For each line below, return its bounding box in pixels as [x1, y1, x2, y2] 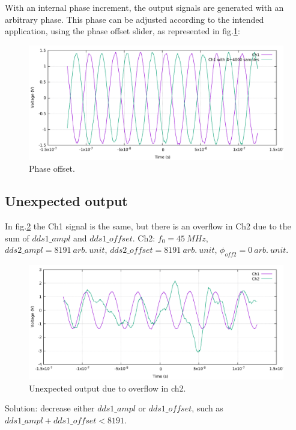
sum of [5, 231, 29, 244]
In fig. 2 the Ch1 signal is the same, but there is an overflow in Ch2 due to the [5, 220, 291, 232]
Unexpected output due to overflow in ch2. [29, 381, 186, 394]
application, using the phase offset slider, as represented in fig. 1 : [5, 25, 240, 37]
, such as [192, 402, 223, 414]
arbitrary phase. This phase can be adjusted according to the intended [5, 13, 264, 25]
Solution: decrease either [5, 402, 95, 414]
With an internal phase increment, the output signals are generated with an [5, 1, 284, 13]
